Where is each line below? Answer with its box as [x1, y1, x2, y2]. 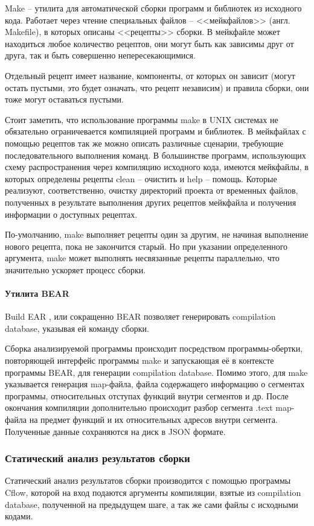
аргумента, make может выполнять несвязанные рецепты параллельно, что [5, 252, 280, 264]
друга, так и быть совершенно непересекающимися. [5, 49, 196, 62]
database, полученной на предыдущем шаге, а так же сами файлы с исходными [5, 498, 298, 510]
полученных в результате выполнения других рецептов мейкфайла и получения [5, 195, 296, 208]
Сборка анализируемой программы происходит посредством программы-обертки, [5, 342, 303, 355]
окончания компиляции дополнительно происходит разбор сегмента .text [5, 401, 273, 414]
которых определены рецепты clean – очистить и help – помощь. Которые [5, 172, 277, 185]
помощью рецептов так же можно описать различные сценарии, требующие [5, 136, 284, 149]
